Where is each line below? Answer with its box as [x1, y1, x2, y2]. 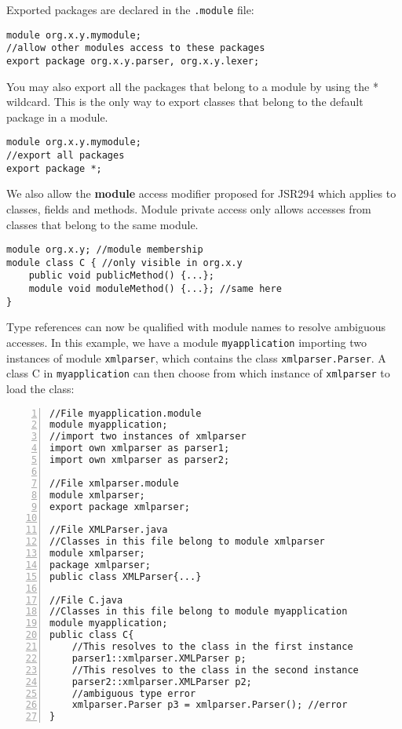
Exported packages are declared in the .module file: [6, 2, 254, 17]
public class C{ [49, 629, 134, 641]
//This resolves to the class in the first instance [71, 641, 353, 653]
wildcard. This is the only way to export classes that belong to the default [6, 93, 364, 110]
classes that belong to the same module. [6, 216, 199, 232]
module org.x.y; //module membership [6, 244, 203, 256]
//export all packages [6, 150, 125, 162]
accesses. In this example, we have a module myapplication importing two [6, 334, 367, 351]
